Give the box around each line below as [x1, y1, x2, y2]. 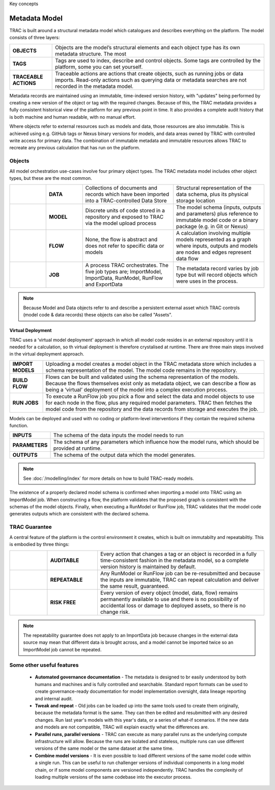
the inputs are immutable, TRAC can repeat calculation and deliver [100, 576, 259, 583]
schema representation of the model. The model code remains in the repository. [45, 367, 237, 374]
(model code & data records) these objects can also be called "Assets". [23, 312, 173, 318]
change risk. [100, 609, 130, 616]
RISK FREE [50, 599, 76, 606]
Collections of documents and [85, 184, 157, 192]
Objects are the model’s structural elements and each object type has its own [55, 44, 240, 51]
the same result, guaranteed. [100, 583, 170, 590]
